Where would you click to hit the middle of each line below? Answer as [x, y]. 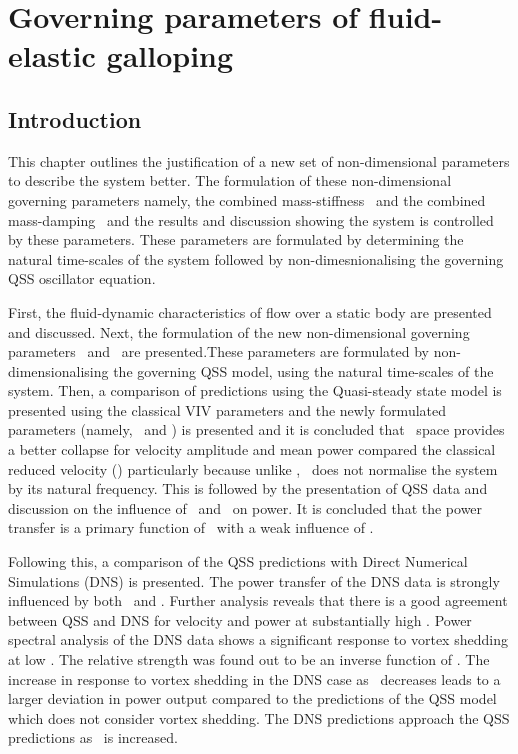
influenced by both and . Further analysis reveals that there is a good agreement [258, 600]
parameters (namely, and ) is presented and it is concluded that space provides [256, 429]
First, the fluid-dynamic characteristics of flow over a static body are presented [250, 311]
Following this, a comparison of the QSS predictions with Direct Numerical [238, 561]
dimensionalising [58, 370]
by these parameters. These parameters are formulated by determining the [236, 239]
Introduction [75, 118]
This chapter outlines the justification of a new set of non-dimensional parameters [259, 160]
